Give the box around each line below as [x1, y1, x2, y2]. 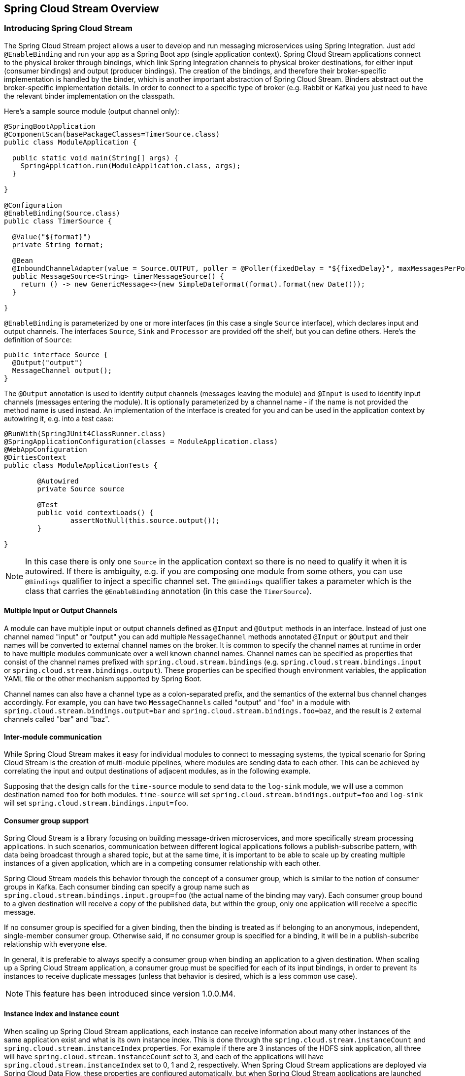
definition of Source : [4, 335, 72, 344]
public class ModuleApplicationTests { [4, 461, 158, 469]
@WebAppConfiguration [4, 445, 87, 453]
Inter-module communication [4, 732, 102, 741]
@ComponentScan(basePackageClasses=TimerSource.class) [4, 130, 220, 138]
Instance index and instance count [4, 1009, 119, 1018]
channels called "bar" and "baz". [4, 715, 110, 724]
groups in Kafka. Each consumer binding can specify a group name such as [4, 883, 250, 891]
